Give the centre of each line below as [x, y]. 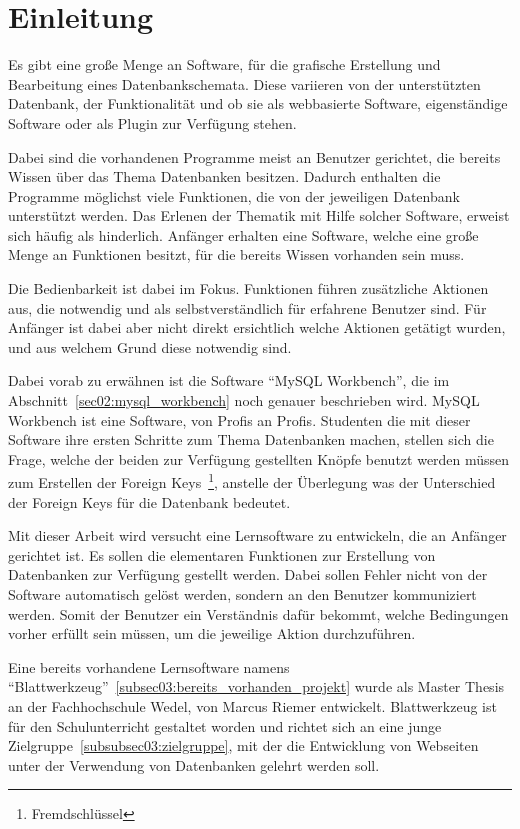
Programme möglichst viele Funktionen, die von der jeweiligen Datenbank [234, 195]
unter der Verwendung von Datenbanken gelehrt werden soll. [194, 764]
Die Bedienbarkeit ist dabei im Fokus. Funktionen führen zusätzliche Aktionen [248, 288]
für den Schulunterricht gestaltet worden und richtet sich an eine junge [225, 725]
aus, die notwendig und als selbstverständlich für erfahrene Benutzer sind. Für [247, 307]
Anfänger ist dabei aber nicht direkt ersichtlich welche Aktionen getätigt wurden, [257, 327]
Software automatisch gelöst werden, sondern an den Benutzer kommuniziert [242, 594]
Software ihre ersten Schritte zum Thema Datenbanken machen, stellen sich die [251, 439]
